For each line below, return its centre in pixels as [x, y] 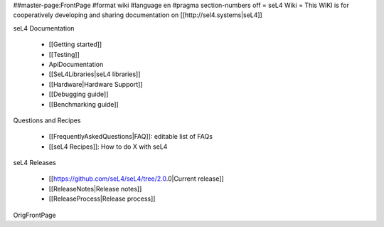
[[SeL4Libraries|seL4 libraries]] [95, 74]
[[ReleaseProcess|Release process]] [102, 199]
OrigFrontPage [34, 215]
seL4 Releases [34, 163]
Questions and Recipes [47, 120]
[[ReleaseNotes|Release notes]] [95, 189]
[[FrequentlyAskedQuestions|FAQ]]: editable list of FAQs [131, 137]
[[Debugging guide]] [79, 94]
